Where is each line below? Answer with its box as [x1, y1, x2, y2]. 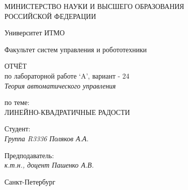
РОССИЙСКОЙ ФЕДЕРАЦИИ [4, 10, 96, 21]
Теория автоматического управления [4, 80, 116, 91]
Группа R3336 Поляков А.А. [4, 133, 89, 143]
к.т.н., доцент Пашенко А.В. [4, 160, 94, 170]
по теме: [4, 97, 30, 107]
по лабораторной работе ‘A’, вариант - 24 [4, 70, 129, 81]
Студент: [4, 123, 31, 134]
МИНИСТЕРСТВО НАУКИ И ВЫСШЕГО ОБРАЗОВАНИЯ [4, 1, 185, 11]
